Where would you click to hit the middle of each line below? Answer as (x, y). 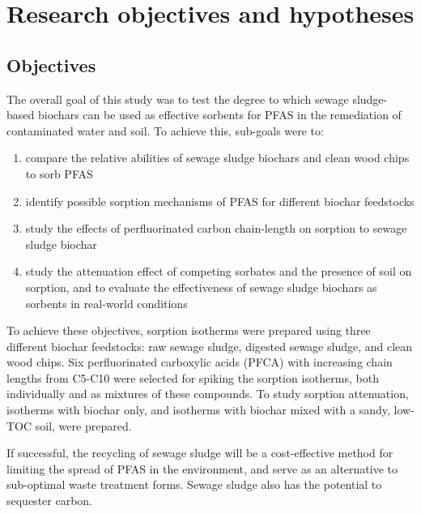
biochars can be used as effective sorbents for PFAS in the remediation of (219, 115)
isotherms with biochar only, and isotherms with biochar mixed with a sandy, (198, 410)
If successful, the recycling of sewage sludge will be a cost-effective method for (200, 453)
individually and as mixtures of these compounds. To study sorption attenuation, (208, 394)
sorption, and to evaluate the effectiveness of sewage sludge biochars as (201, 287)
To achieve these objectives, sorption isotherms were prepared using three (189, 330)
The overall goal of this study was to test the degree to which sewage (178, 99)
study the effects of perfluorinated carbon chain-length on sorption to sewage (216, 228)
